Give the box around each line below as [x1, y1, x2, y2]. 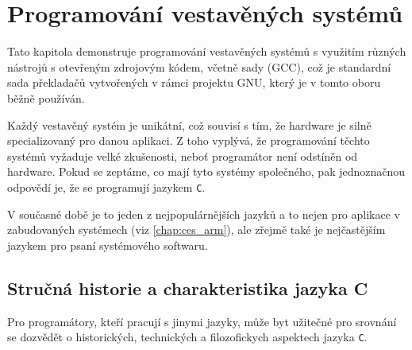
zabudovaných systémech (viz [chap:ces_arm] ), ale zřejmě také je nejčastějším [7, 221, 386, 238]
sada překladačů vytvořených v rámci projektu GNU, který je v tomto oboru [7, 74, 381, 91]
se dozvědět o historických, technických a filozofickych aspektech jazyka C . [7, 329, 368, 345]
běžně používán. [7, 89, 85, 106]
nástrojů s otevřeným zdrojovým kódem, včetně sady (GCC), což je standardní [7, 58, 391, 75]
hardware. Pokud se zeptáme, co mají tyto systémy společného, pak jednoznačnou [7, 163, 406, 180]
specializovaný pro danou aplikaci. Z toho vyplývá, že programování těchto [7, 132, 370, 149]
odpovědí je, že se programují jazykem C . [7, 178, 206, 195]
